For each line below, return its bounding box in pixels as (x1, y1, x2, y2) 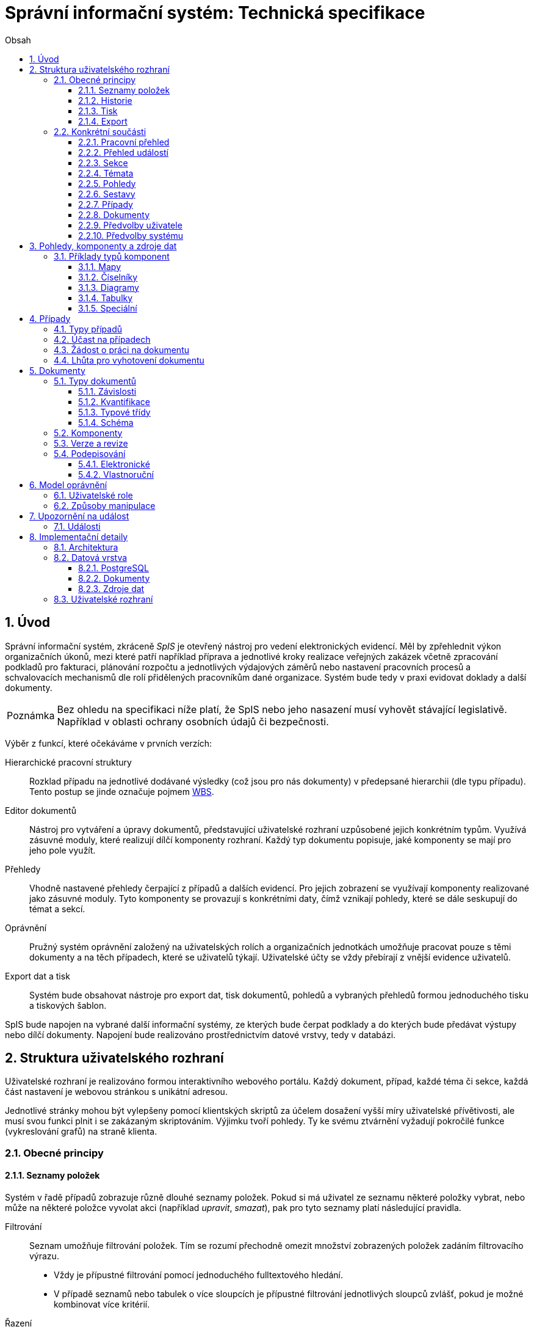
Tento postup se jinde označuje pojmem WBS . (29, 786, 214, 797)
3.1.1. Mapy (78, 261, 121, 272)
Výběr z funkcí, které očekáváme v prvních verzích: (5, 737, 212, 748)
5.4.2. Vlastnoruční (78, 469, 154, 480)
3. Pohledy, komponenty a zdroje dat (29, 240, 177, 251)
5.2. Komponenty (54, 427, 123, 438)
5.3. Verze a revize (54, 437, 128, 448)
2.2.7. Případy (78, 199, 133, 210)
